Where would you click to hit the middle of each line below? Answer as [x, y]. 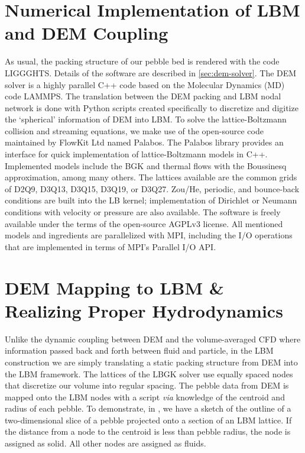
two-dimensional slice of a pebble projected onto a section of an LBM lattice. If [148, 420]
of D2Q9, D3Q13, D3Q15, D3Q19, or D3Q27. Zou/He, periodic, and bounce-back [152, 188]
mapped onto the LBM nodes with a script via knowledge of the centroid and [145, 397]
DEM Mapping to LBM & [114, 287]
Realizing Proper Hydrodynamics [144, 310]
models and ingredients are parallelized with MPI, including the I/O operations [149, 235]
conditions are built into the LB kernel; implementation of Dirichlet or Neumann [151, 200]
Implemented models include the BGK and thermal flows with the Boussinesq [146, 165]
